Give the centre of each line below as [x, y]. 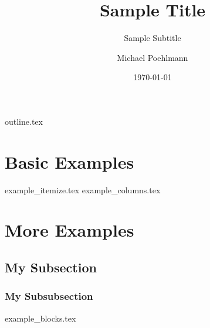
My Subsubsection [49, 296]
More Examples [70, 230]
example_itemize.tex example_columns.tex [83, 189]
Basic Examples [70, 161]
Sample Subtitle [153, 38]
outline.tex [24, 121]
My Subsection [51, 267]
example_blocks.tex [40, 318]
